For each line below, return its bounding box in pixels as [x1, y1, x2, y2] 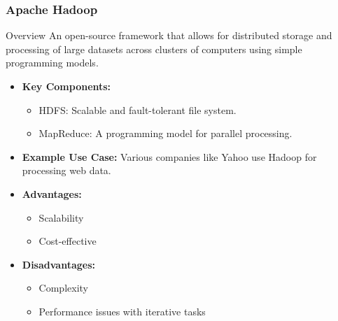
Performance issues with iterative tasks [38, 304, 206, 318]
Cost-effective [38, 234, 97, 248]
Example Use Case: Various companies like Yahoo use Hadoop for [22, 149, 317, 164]
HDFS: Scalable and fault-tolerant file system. [38, 102, 237, 117]
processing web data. [22, 163, 111, 178]
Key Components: [22, 79, 111, 93]
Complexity [38, 280, 88, 295]
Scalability [38, 210, 84, 224]
